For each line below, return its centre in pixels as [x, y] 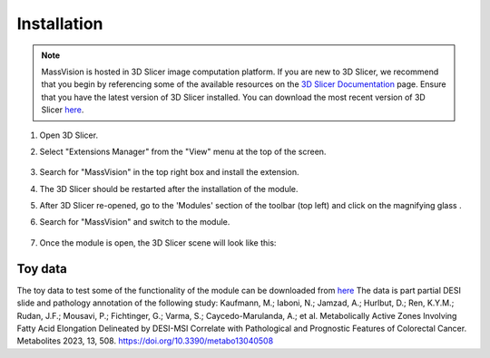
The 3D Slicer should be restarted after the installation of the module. [169, 189]
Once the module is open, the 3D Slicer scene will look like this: [158, 242]
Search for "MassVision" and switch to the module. [135, 222]
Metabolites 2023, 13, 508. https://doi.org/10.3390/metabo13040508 [145, 341]
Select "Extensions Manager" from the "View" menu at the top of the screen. [183, 151]
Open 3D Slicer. [69, 135]
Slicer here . [63, 110]
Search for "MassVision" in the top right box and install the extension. [169, 172]
